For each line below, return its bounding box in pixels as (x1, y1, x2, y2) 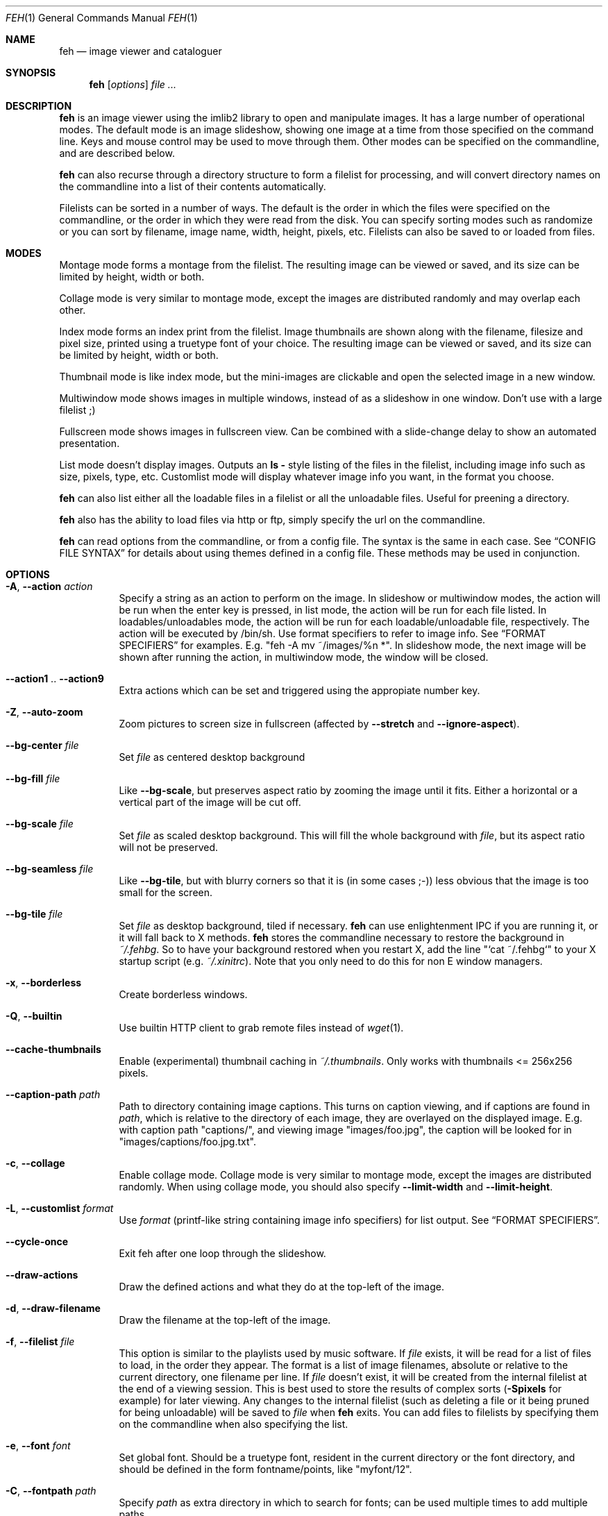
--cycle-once (6, 1236, 69, 1247)
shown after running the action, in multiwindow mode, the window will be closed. (119, 651, 489, 663)
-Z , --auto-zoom (6, 706, 83, 718)
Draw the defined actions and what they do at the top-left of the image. (119, 1281, 444, 1292)
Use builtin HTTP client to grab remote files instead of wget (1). (119, 1022, 404, 1034)
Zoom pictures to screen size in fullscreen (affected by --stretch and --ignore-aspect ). (119, 718, 520, 730)
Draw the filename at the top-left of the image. (119, 1314, 331, 1326)
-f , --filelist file (6, 1336, 75, 1347)
